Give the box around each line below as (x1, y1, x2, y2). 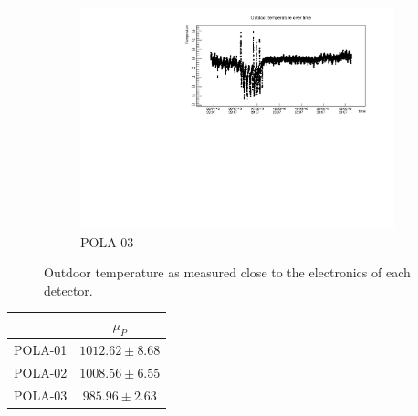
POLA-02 (14, 362, 68, 381)
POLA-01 (14, 340, 68, 359)
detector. (44, 280, 93, 299)
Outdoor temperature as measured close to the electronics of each (44, 263, 411, 282)
